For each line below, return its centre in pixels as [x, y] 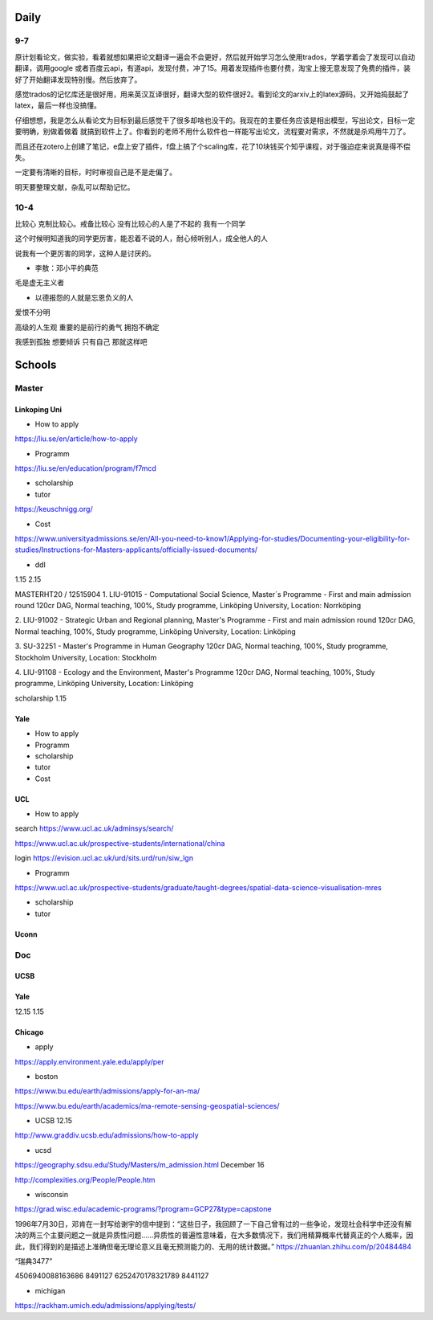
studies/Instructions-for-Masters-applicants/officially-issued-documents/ [136, 550]
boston [47, 1076]
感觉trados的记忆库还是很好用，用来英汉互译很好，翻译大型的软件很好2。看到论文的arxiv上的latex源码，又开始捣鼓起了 [212, 94]
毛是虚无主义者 [39, 283]
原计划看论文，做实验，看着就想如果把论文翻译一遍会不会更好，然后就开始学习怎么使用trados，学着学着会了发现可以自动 [215, 57]
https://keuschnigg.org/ [54, 509]
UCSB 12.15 [53, 1121]
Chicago [29, 1032]
